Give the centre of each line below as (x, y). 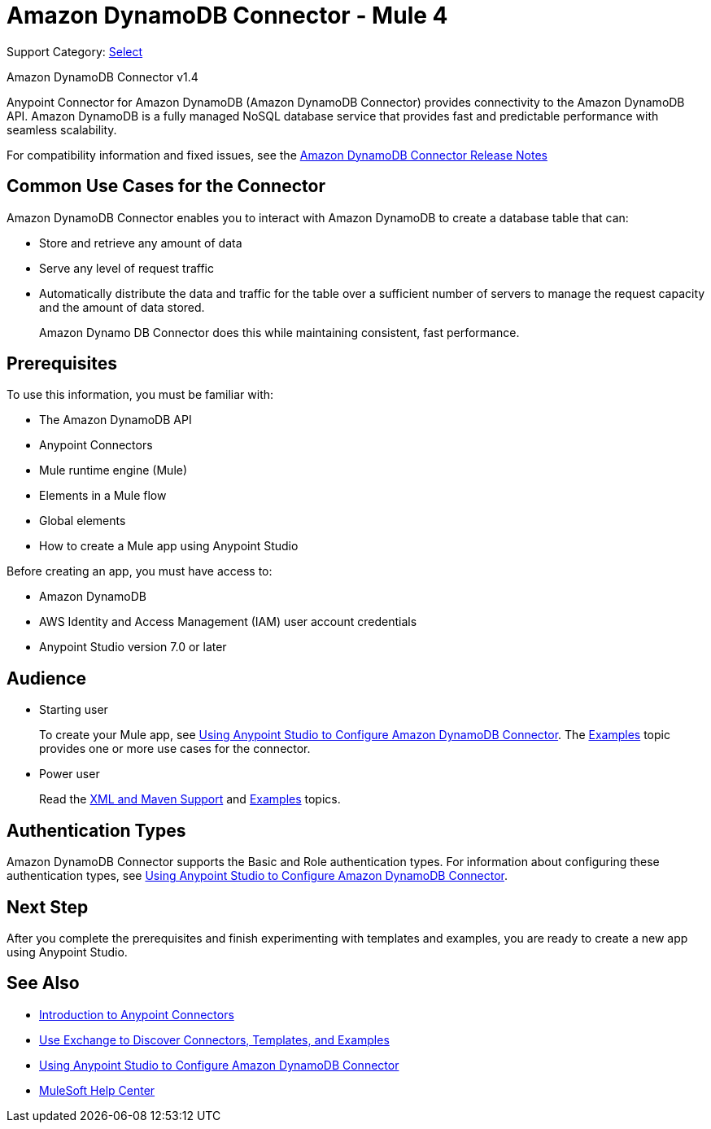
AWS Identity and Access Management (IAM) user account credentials (228, 622)
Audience (47, 678)
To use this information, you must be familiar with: (140, 395)
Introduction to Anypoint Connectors (137, 1014)
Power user (70, 774)
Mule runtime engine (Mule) (113, 470)
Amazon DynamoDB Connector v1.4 (103, 77)
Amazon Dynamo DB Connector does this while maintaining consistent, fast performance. (279, 332)
